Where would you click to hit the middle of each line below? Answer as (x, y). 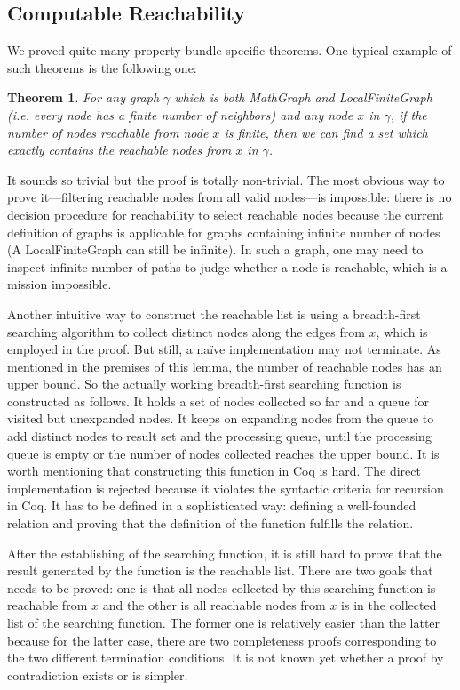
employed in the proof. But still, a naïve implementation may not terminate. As (224, 349)
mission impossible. (59, 284)
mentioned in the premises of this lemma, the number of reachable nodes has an (225, 366)
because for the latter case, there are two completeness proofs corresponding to (222, 640)
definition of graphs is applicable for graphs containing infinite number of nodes (224, 232)
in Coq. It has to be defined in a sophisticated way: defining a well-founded (212, 505)
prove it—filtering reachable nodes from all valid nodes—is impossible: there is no (230, 197)
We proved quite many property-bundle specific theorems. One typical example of (230, 50)
